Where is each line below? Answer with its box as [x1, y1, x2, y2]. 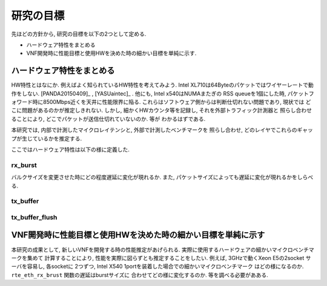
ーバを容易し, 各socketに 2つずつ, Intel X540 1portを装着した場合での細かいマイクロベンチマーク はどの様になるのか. [11, 263, 304, 270]
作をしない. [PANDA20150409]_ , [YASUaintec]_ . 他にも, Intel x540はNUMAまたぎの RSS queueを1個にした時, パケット [11, 89, 309, 97]
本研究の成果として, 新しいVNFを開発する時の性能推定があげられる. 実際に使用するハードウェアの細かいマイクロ [11, 245, 293, 253]
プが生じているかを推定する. [11, 135, 82, 142]
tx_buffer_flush [11, 213, 58, 221]
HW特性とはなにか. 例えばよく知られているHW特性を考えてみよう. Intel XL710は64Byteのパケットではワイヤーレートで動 [11, 82, 314, 89]
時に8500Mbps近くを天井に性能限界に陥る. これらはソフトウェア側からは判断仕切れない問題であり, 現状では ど [32, 99, 311, 106]
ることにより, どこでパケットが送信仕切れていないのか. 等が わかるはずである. [11, 115, 206, 122]
